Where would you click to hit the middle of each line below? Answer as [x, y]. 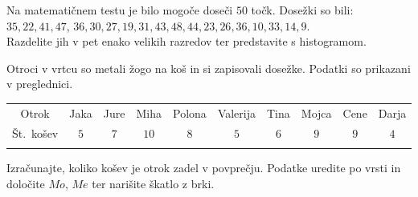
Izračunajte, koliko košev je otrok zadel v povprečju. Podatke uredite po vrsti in [204, 167]
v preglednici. [40, 84]
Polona [190, 113]
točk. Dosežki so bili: [302, 10]
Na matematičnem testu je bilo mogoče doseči [120, 10]
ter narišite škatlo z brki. [153, 183]
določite [26, 183]
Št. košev [35, 133]
